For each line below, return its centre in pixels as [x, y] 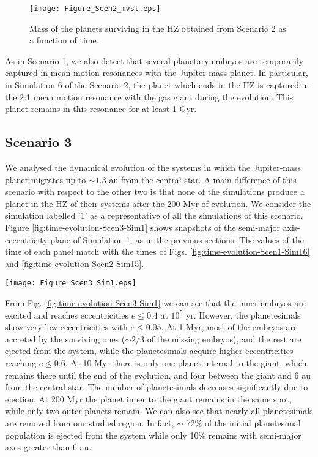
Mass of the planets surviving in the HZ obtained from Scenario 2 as [158, 28]
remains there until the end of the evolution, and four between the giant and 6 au [158, 375]
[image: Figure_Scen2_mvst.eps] [95, 9]
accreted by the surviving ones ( [65, 338]
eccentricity [26, 239]
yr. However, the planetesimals [243, 315]
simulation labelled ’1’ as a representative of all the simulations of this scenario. [154, 215]
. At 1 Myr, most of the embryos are [229, 327]
